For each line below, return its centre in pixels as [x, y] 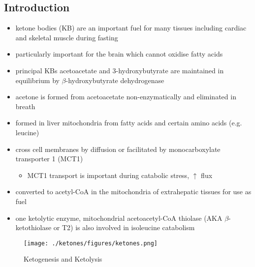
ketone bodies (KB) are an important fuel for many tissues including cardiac [131, 28]
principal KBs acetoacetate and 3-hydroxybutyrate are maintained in [120, 70]
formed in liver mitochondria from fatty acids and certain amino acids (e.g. [129, 123]
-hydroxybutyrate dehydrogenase [115, 80]
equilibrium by [37, 80]
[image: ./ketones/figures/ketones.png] [91, 243]
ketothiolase [33, 227]
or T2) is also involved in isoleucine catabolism [124, 227]
